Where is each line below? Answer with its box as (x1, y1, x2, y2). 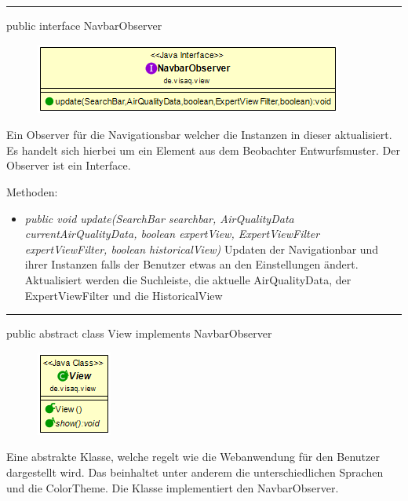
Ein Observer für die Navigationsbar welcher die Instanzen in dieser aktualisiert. (6, 126, 392, 143)
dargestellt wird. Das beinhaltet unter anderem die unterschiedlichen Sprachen (6, 463, 384, 480)
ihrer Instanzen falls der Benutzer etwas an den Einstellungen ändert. (24, 256, 359, 272)
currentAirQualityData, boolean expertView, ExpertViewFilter (24, 225, 320, 242)
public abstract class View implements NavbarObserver (6, 325, 272, 342)
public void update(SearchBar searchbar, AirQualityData (24, 210, 294, 226)
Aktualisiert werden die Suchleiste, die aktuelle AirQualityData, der (24, 271, 352, 287)
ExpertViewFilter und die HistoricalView (24, 287, 223, 303)
